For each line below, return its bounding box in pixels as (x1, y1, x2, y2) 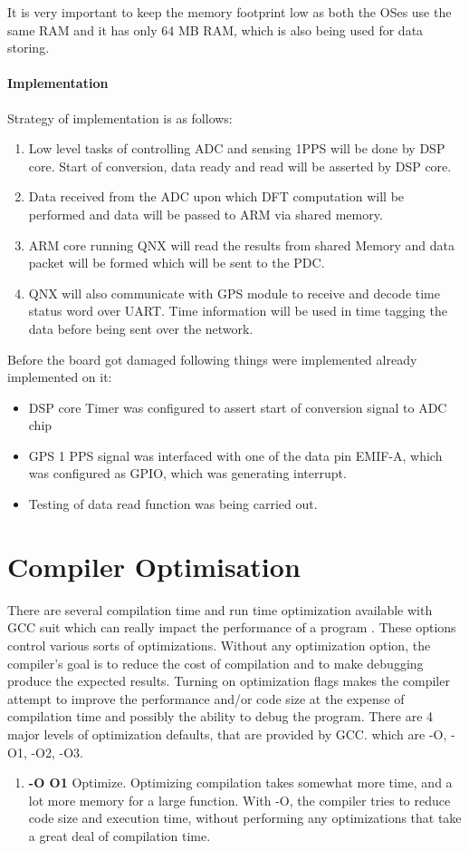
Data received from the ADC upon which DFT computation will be (28, 187, 405, 206)
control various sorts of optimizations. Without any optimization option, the (7, 635, 431, 654)
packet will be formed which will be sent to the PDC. (28, 253, 325, 272)
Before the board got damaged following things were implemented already (7, 349, 417, 368)
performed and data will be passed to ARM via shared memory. (28, 204, 383, 223)
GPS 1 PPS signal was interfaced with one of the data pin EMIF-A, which (28, 445, 443, 465)
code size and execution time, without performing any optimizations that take (28, 808, 462, 827)
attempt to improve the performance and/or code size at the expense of (7, 689, 405, 708)
